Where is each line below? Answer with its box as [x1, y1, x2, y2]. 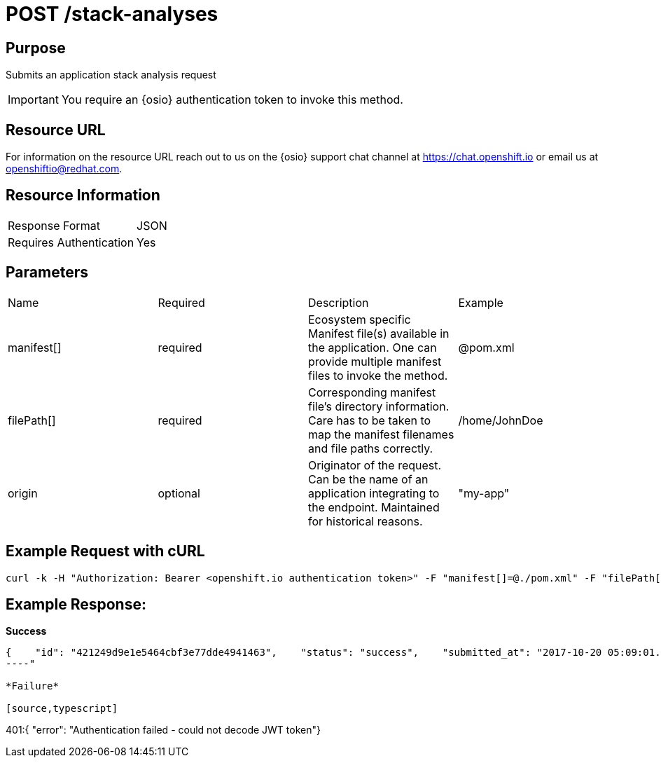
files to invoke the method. [308, 368, 448, 383]
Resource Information [6, 186, 160, 205]
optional [158, 486, 200, 500]
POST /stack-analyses [6, 2, 218, 26]
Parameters [6, 263, 88, 282]
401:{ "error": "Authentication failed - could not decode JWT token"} [6, 724, 321, 736]
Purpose [6, 39, 66, 57]
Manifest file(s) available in [308, 326, 450, 341]
